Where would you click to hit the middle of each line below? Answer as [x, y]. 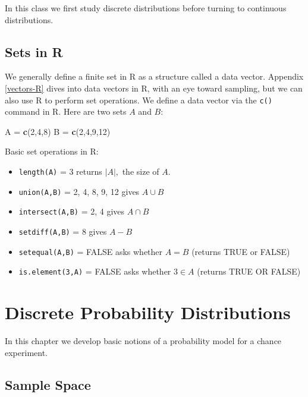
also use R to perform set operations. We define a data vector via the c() [139, 100]
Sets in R [34, 51]
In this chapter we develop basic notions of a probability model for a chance [143, 341]
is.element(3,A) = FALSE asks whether [95, 271]
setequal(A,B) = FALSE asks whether [91, 251]
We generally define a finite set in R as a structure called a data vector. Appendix [154, 76]
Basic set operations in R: [52, 151]
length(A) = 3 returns [60, 171]
